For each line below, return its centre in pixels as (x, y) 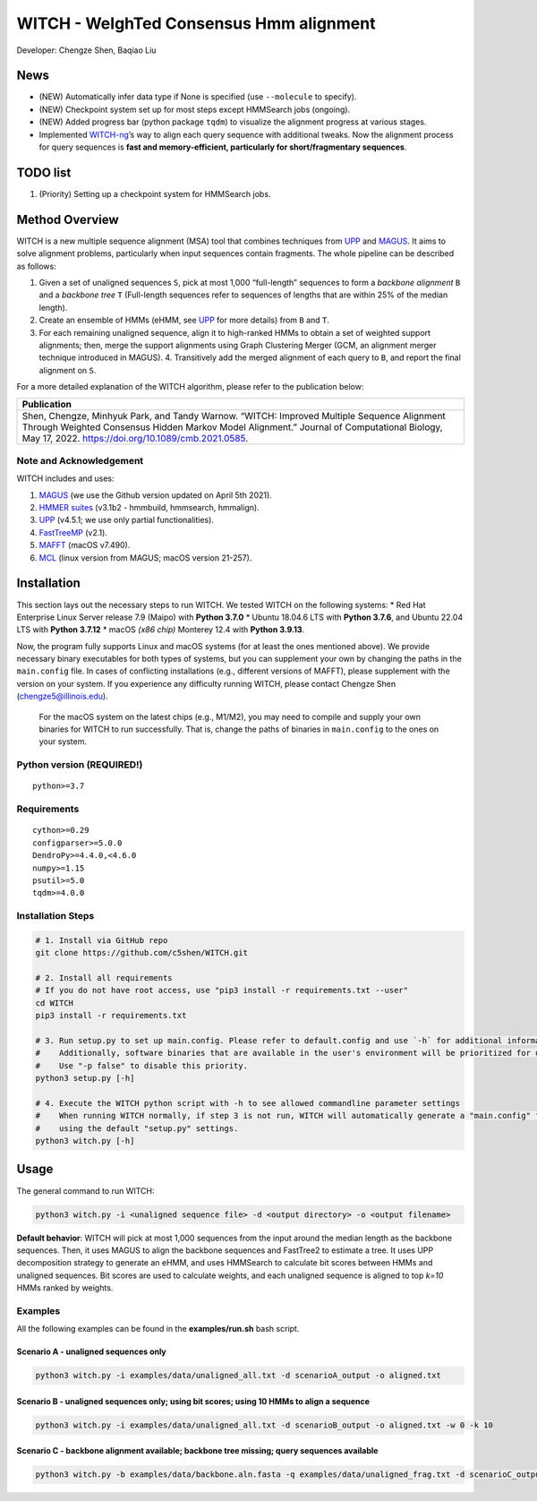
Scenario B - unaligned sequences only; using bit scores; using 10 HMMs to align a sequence (193, 1401)
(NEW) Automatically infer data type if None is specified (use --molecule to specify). (198, 97)
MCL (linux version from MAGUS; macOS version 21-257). (145, 558)
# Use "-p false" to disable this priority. (141, 1065)
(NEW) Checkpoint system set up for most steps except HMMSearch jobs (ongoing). (195, 109)
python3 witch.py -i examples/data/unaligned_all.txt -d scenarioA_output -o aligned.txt (239, 1376)
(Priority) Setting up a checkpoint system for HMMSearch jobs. (155, 193)
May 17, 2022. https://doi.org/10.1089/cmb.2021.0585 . (135, 438)
